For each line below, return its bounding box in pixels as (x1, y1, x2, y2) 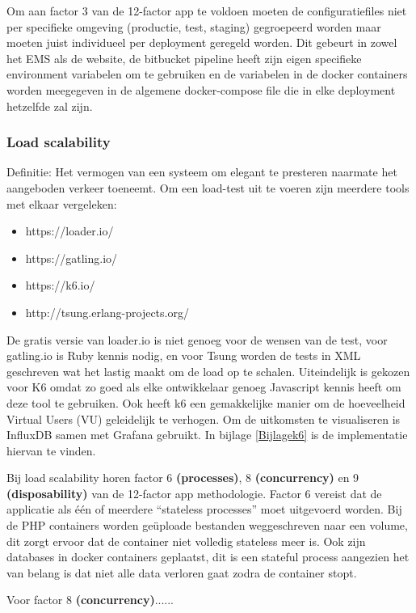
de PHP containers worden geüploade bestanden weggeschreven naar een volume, (6, 517, 408, 534)
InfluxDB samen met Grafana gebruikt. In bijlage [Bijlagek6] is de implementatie (6, 426, 408, 443)
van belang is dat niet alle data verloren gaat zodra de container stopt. (6, 564, 357, 581)
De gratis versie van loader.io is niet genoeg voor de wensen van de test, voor (6, 331, 388, 348)
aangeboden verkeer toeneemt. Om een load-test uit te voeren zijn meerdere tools (6, 179, 410, 196)
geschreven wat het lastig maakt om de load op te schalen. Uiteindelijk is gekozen (6, 362, 410, 379)
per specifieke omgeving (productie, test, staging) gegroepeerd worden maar (6, 18, 381, 35)
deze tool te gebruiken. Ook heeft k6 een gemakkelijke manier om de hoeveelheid (6, 394, 405, 411)
